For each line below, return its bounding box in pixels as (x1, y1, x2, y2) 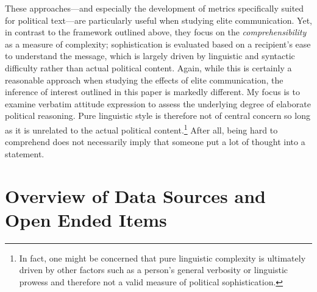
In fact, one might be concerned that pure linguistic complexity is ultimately (19, 251, 306, 264)
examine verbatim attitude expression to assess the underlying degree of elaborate (5, 97, 311, 110)
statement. (5, 147, 45, 160)
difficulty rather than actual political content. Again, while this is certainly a (5, 61, 292, 74)
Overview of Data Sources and (5, 183, 266, 208)
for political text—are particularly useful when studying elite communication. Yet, (5, 13, 312, 26)
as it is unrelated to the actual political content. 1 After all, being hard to (5, 121, 278, 136)
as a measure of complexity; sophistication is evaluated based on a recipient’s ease (5, 37, 311, 50)
